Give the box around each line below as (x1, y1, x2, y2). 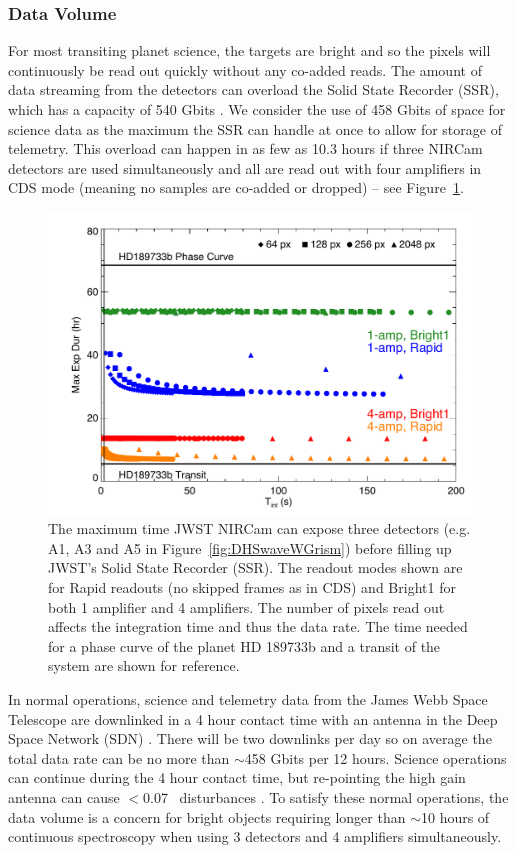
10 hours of (420, 806, 490, 827)
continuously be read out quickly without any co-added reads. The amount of (8, 59, 482, 80)
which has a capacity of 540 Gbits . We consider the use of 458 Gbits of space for (8, 99, 506, 119)
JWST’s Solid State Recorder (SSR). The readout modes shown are (48, 557, 463, 578)
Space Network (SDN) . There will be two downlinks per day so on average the (8, 728, 492, 749)
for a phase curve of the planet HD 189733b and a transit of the (48, 635, 441, 656)
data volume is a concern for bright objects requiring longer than (8, 806, 406, 827)
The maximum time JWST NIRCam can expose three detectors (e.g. (48, 518, 471, 539)
